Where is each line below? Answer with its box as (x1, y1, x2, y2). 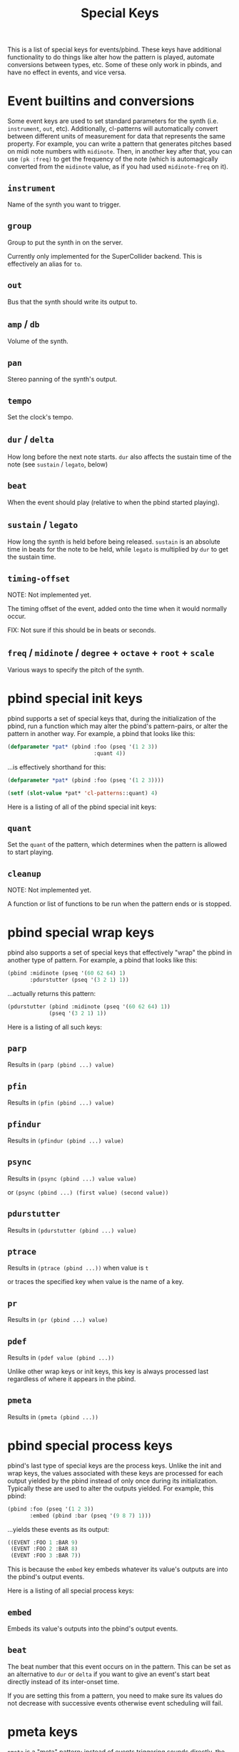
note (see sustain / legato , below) (7, 459, 108, 469)
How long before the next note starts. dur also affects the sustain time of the (7, 452, 232, 461)
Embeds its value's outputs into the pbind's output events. (7, 1624, 178, 1633)
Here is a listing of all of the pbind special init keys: (7, 802, 157, 811)
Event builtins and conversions (7, 93, 195, 109)
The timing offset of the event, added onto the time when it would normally (7, 604, 227, 613)
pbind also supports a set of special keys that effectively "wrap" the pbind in (7, 948, 233, 957)
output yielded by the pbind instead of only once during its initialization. (7, 1476, 218, 1485)
